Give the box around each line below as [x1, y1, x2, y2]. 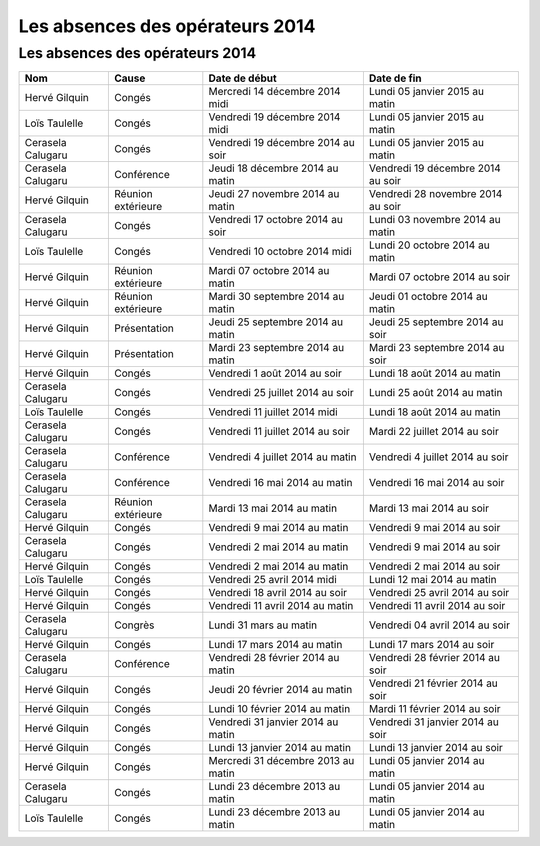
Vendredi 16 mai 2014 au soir [368, 476, 505, 490]
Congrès [113, 618, 155, 632]
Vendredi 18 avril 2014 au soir [208, 586, 348, 600]
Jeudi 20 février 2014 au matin [208, 683, 353, 697]
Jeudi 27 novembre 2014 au [208, 187, 340, 201]
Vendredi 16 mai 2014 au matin [208, 476, 353, 490]
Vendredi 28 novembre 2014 [368, 187, 503, 201]
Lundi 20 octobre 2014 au [368, 238, 490, 252]
